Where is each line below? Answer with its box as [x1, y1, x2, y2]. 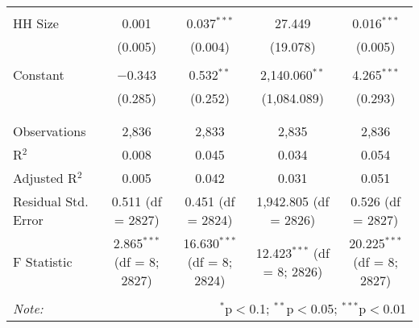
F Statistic [13, 252, 73, 271]
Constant [13, 65, 64, 84]
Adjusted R [13, 168, 77, 187]
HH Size [13, 14, 59, 32]
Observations [13, 122, 86, 140]
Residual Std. [13, 192, 89, 210]
